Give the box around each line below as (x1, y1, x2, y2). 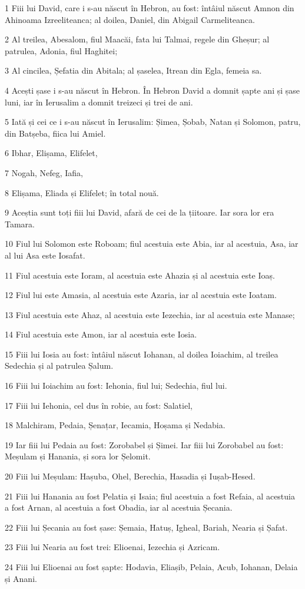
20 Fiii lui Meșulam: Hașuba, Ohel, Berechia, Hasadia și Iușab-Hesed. (5, 470, 256, 482)
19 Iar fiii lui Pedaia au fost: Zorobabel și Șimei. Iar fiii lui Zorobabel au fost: (5, 438, 284, 451)
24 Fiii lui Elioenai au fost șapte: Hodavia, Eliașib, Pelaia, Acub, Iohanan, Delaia (5, 561, 298, 573)
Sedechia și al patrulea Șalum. (5, 359, 114, 372)
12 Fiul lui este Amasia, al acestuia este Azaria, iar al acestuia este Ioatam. (5, 289, 277, 301)
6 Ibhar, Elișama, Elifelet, (5, 147, 98, 159)
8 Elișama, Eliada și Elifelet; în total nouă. (5, 186, 159, 198)
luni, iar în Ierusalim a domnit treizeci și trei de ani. (5, 95, 193, 108)
